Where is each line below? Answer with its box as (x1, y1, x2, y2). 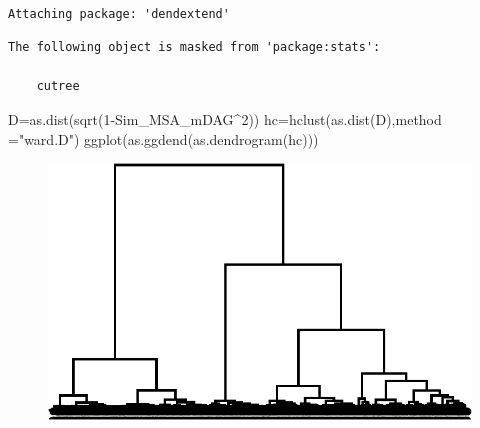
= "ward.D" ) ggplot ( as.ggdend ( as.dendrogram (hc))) (8, 128, 319, 149)
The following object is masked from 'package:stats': (8, 40, 381, 55)
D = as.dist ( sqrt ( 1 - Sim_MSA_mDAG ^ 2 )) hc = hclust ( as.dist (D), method (8, 108, 442, 129)
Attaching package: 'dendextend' (8, 6, 230, 21)
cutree (36, 79, 80, 94)
